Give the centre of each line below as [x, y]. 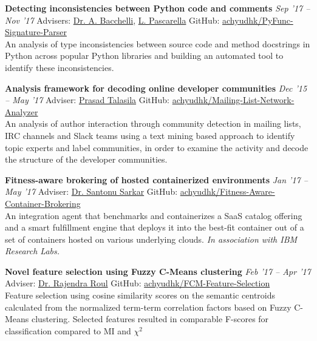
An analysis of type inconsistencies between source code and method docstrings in [158, 43]
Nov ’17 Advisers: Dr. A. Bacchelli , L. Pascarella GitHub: [112, 20]
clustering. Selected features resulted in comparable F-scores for [150, 319]
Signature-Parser [36, 32]
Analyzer [22, 111]
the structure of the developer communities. [86, 159]
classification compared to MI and [68, 330]
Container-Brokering [43, 203]
